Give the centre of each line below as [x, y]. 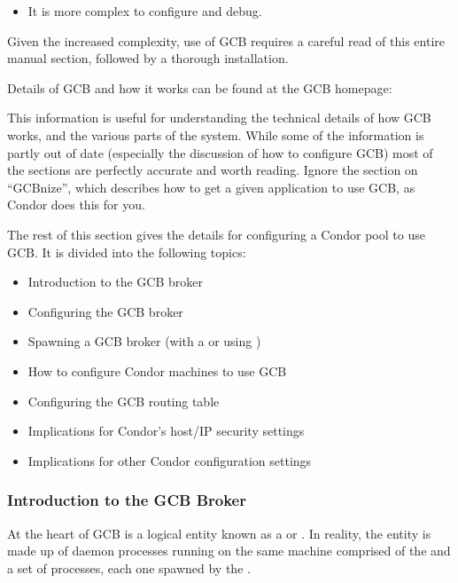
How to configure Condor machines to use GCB [157, 370]
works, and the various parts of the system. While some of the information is [216, 134]
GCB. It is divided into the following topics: [127, 252]
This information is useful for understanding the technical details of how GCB [219, 118]
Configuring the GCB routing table [124, 401]
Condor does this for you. [76, 205]
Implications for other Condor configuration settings [170, 460]
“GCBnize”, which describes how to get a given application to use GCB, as [211, 187]
